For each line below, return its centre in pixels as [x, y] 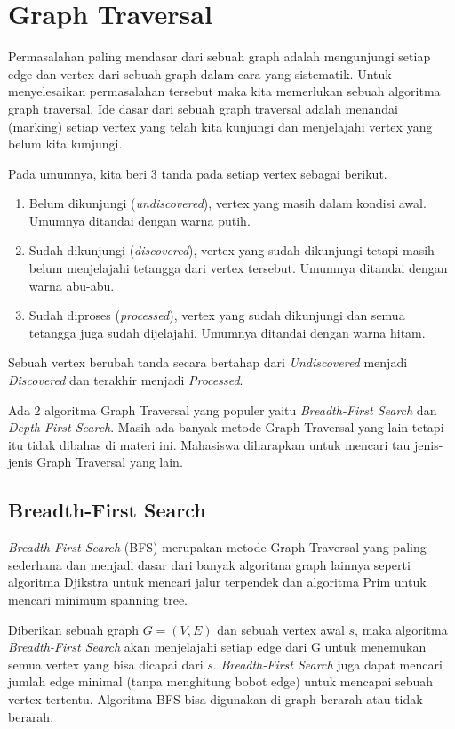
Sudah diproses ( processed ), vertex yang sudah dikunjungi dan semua [217, 315]
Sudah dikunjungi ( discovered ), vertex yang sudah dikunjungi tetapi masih [231, 250]
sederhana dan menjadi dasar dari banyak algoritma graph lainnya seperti [209, 564]
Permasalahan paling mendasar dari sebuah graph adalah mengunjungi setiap [220, 56]
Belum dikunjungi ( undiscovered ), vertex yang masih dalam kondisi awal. [227, 203]
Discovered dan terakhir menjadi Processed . [126, 380]
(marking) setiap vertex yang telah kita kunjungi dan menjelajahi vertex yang [220, 126]
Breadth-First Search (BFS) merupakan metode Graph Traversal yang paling [217, 547]
